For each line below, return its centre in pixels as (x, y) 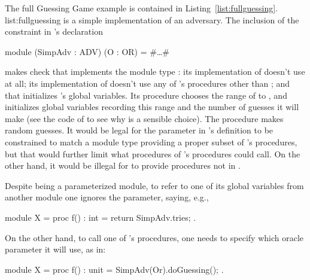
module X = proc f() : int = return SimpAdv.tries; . (101, 217)
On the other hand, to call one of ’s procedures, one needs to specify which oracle (154, 237)
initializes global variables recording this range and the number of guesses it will (152, 107)
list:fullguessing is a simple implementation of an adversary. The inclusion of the (152, 19)
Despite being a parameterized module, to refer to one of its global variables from (154, 185)
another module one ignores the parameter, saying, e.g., (107, 197)
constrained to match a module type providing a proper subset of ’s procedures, (151, 141)
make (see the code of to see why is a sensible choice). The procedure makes (144, 118)
